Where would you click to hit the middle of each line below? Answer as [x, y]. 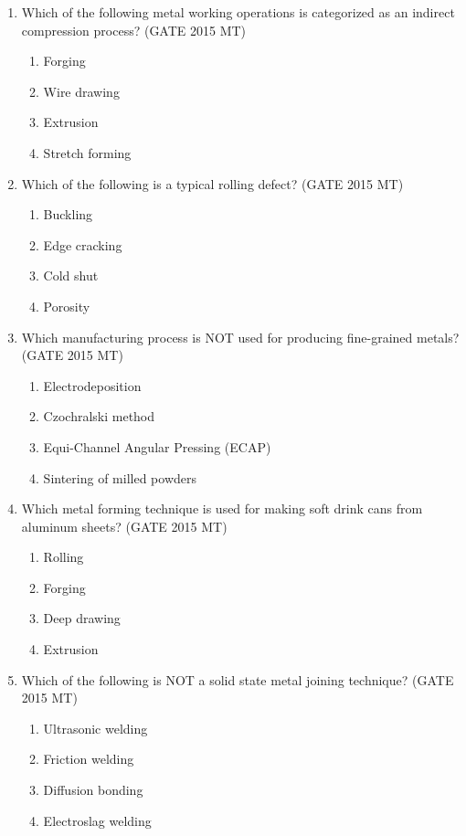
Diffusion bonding [93, 790]
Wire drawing [81, 91]
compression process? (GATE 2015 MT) [134, 30]
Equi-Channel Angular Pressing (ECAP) [157, 446]
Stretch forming [87, 152]
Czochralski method [99, 416]
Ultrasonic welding [95, 728]
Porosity [67, 306]
